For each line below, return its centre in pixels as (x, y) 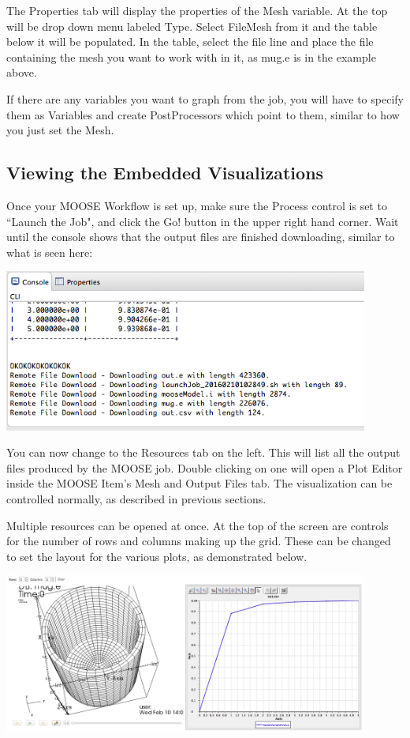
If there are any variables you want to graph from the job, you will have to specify (205, 98)
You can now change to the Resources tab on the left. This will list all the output (203, 452)
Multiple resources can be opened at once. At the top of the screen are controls (198, 525)
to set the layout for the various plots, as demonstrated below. (157, 556)
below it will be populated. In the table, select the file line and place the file (190, 41)
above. (22, 72)
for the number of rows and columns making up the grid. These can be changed (199, 541)
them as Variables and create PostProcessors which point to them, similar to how (203, 114)
